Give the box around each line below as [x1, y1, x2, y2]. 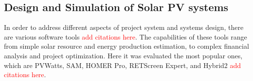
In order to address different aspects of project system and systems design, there [4, 22, 244, 32]
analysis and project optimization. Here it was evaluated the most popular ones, [4, 50, 243, 60]
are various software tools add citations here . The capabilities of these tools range [4, 31, 247, 41]
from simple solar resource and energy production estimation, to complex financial [4, 41, 249, 51]
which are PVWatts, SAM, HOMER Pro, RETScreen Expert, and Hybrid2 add [4, 60, 241, 70]
